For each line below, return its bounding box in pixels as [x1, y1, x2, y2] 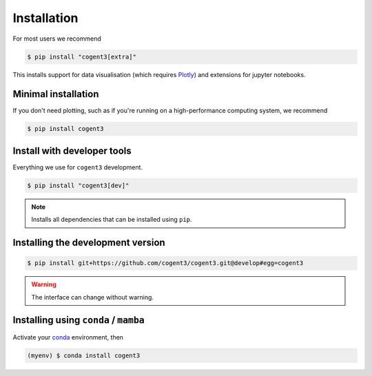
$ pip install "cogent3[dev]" [27, 181, 130, 189]
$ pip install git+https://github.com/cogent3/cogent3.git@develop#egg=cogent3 [27, 259, 304, 267]
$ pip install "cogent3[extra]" [27, 52, 137, 61]
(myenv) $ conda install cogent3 [27, 351, 141, 359]
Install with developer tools [12, 145, 132, 156]
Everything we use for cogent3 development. [12, 163, 143, 171]
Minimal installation [12, 88, 99, 100]
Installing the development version [12, 237, 165, 249]
